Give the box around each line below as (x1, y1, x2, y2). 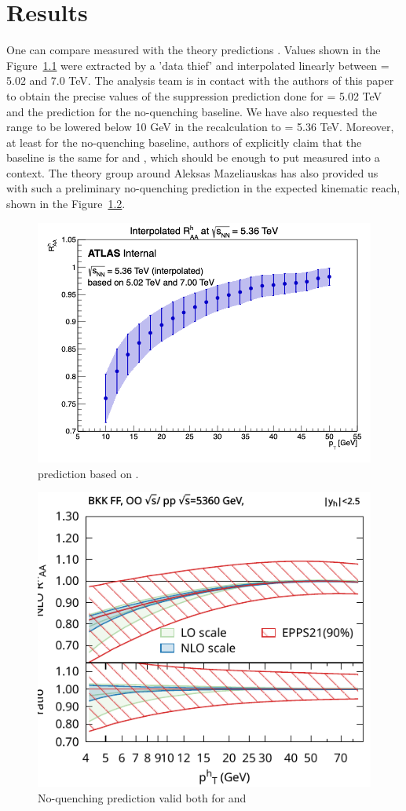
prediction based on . (38, 465, 139, 481)
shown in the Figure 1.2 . (6, 195, 126, 212)
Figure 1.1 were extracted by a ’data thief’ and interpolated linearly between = (6, 57, 390, 73)
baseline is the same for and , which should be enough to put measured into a (6, 149, 380, 166)
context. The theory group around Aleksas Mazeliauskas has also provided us (6, 164, 379, 181)
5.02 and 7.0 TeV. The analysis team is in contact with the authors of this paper (6, 72, 394, 89)
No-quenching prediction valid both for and (38, 789, 247, 806)
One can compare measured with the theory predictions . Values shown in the (6, 42, 381, 58)
